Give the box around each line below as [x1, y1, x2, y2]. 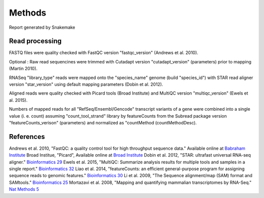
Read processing [9, 37, 62, 45]
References [9, 132, 45, 141]
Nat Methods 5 [9, 186, 39, 192]
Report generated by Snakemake [9, 24, 75, 30]
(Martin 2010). [9, 66, 38, 72]
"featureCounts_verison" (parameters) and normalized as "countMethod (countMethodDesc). [9, 119, 197, 125]
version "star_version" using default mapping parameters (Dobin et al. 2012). [9, 81, 163, 87]
